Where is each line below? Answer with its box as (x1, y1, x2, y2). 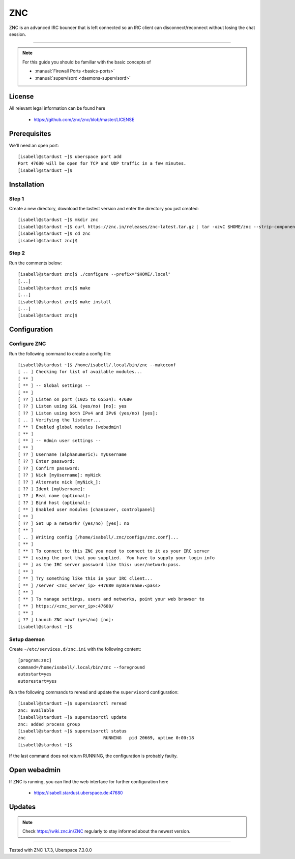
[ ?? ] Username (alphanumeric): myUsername (18, 452, 127, 457)
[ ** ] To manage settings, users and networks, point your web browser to (18, 596, 205, 602)
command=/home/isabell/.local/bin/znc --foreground (18, 665, 145, 670)
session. (9, 31, 27, 37)
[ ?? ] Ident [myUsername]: (18, 486, 86, 492)
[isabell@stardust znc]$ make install (18, 299, 112, 305)
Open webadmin (9, 765, 61, 774)
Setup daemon (9, 636, 45, 642)
